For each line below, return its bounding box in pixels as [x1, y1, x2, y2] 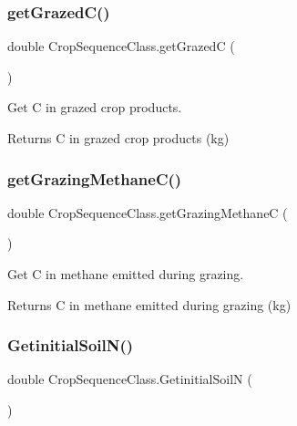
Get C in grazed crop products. [7, 98, 182, 117]
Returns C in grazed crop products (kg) [7, 129, 230, 147]
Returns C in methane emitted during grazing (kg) [7, 295, 292, 314]
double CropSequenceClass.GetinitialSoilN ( [7, 369, 252, 389]
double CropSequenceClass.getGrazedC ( [7, 36, 235, 56]
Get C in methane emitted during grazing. [7, 265, 244, 283]
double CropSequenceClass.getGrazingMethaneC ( [7, 203, 288, 222]
